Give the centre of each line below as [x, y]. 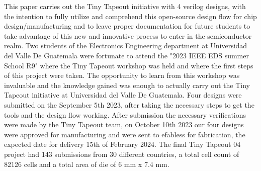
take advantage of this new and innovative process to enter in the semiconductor [128, 35]
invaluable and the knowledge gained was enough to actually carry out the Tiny [127, 85]
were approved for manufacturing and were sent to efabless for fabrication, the [125, 134]
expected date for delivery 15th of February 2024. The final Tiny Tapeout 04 [122, 144]
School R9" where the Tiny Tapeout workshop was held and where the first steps [129, 65]
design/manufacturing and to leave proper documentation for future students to [127, 26]
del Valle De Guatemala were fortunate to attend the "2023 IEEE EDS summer [126, 55]
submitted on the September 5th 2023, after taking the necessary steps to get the [129, 104]
